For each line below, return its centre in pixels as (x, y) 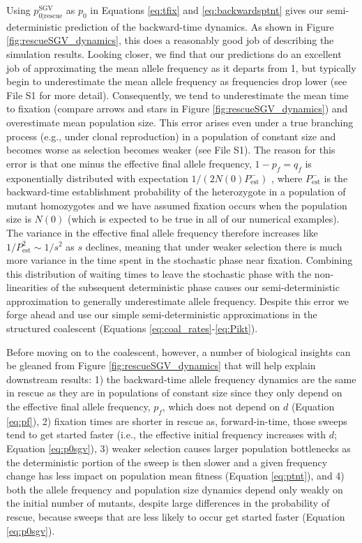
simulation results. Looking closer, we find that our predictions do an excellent (174, 53)
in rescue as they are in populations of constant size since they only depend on (174, 393)
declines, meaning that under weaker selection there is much (214, 246)
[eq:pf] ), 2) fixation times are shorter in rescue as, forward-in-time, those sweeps (177, 421)
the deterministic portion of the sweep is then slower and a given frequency (167, 462)
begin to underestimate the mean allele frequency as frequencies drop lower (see (177, 81)
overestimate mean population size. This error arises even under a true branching (180, 122)
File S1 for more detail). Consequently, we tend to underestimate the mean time (178, 95)
